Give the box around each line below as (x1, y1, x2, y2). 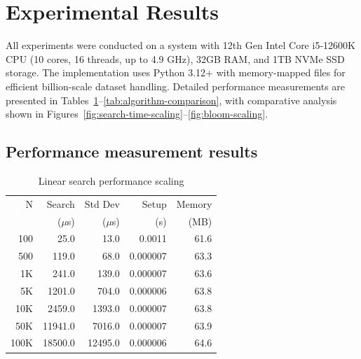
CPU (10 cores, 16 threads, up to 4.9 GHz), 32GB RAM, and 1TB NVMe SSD (6, 51, 345, 66)
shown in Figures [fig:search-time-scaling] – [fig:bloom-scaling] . (6, 106, 268, 121)
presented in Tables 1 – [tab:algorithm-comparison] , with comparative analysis (6, 92, 337, 107)
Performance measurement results (6, 141, 258, 162)
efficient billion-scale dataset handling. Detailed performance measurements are (6, 78, 346, 93)
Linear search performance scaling (38, 173, 184, 188)
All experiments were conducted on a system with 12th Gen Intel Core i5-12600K (6, 38, 355, 52)
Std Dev (84, 196, 120, 211)
